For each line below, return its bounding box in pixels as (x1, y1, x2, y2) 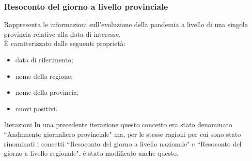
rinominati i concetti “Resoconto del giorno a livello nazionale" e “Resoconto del (4, 138, 242, 148)
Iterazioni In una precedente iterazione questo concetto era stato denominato (4, 119, 232, 130)
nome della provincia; (15, 87, 79, 97)
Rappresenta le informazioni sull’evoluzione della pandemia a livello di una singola (4, 19, 248, 29)
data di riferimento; (15, 55, 73, 64)
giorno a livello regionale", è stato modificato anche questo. (4, 148, 179, 158)
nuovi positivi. (15, 103, 58, 113)
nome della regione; (15, 71, 73, 81)
